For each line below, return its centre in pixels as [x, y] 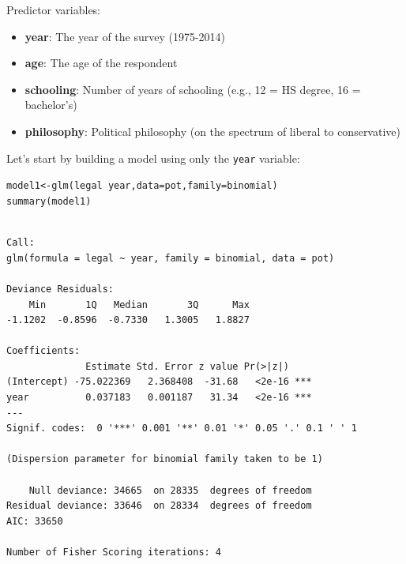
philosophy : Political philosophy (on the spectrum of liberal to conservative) [212, 131]
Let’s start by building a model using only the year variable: [153, 158]
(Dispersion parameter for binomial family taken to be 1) [165, 459]
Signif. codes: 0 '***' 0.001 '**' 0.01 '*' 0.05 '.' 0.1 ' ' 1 [182, 429]
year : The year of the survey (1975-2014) [125, 36]
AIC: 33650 [35, 521]
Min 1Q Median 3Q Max [139, 305]
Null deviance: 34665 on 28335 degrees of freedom [170, 490]
